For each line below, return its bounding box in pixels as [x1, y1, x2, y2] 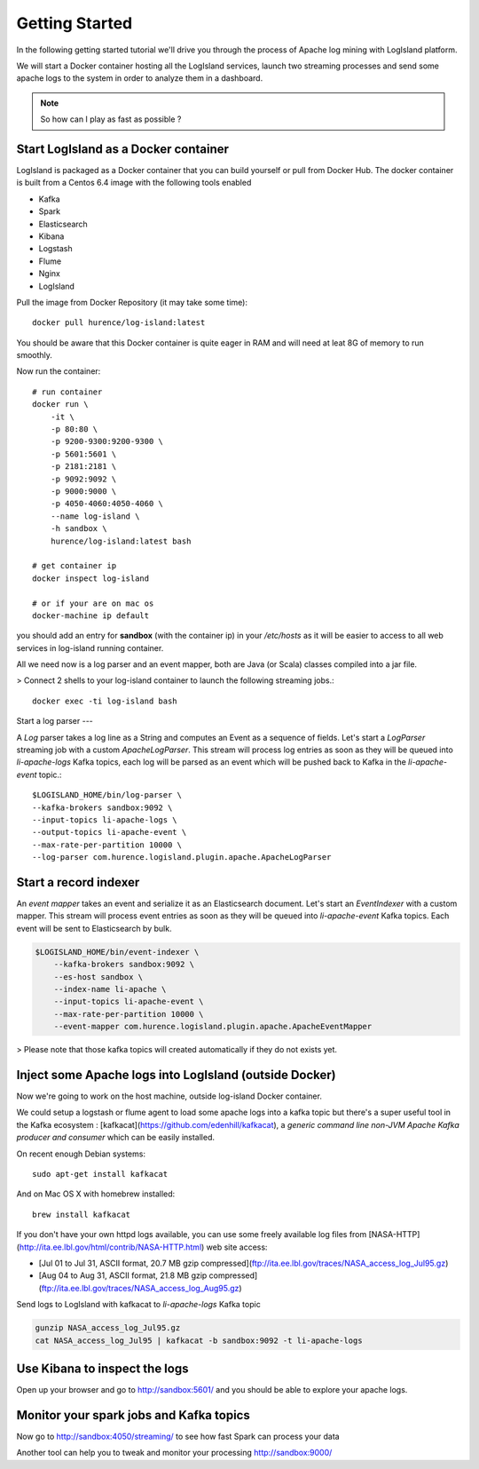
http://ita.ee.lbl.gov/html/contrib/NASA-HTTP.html [19, 1242, 202, 1252]
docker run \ [32, 400, 89, 409]
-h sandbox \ [50, 524, 107, 534]
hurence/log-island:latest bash [50, 536, 192, 546]
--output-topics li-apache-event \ [32, 827, 187, 838]
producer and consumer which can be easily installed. [16, 1132, 215, 1143]
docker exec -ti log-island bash [32, 695, 177, 706]
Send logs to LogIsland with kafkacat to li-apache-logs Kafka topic [16, 1299, 261, 1310]
